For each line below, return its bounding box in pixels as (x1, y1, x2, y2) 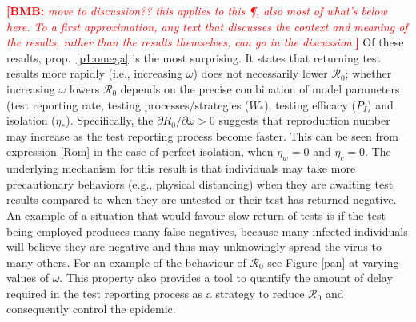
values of (6, 269, 49, 286)
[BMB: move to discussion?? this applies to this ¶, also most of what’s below (6, 2, 387, 18)
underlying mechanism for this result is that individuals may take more (6, 160, 356, 177)
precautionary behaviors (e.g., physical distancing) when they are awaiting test (6, 175, 394, 192)
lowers (69, 80, 100, 97)
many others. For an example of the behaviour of (6, 253, 246, 270)
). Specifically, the (66, 112, 154, 129)
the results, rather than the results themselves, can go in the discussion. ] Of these (6, 34, 404, 50)
